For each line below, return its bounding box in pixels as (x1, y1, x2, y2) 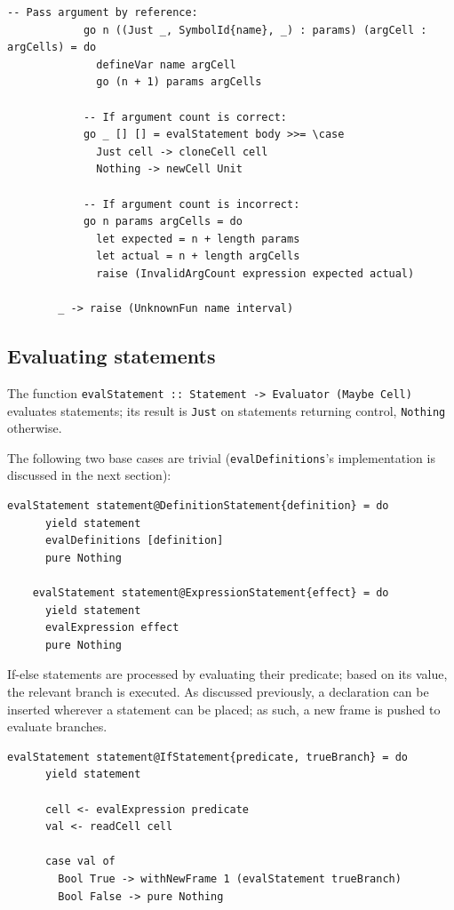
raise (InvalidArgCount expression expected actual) (96, 267, 415, 280)
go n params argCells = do (83, 215, 243, 228)
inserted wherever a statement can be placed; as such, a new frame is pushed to (7, 699, 441, 718)
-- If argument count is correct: (83, 110, 287, 124)
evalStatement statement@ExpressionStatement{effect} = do (32, 587, 389, 600)
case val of (44, 855, 115, 868)
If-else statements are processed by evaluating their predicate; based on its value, (7, 665, 448, 683)
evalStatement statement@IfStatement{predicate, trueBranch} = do (7, 750, 409, 763)
